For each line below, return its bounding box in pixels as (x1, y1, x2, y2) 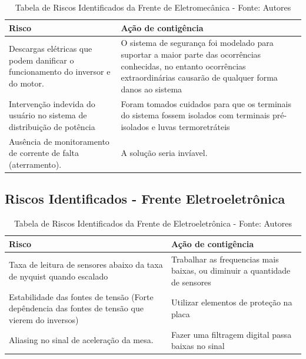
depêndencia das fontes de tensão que (9, 302, 144, 314)
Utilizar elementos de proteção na (171, 296, 292, 308)
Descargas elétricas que (9, 42, 92, 55)
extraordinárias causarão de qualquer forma (121, 71, 278, 84)
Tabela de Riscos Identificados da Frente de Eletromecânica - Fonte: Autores (15, 1, 291, 13)
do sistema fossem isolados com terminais (121, 109, 270, 121)
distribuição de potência (9, 120, 95, 132)
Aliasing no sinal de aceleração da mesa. (9, 334, 154, 346)
